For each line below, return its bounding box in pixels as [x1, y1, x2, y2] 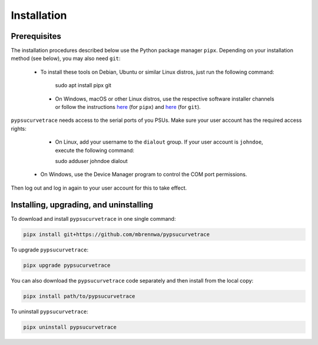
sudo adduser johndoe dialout [55, 157, 128, 164]
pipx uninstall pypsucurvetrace [23, 324, 117, 330]
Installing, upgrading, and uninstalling [11, 200, 153, 210]
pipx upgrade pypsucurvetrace [23, 262, 111, 268]
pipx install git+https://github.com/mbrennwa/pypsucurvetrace [23, 231, 210, 238]
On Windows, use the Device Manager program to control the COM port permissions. [40, 171, 247, 178]
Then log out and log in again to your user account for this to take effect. [11, 184, 187, 191]
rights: [11, 125, 26, 132]
